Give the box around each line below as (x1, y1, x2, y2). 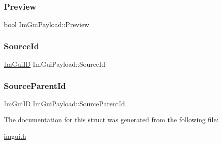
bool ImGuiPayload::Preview (4, 19, 89, 29)
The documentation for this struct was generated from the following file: (4, 115, 219, 125)
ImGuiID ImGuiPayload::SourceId (4, 59, 106, 69)
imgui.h (4, 131, 26, 141)
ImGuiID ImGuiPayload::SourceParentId (4, 98, 125, 108)
